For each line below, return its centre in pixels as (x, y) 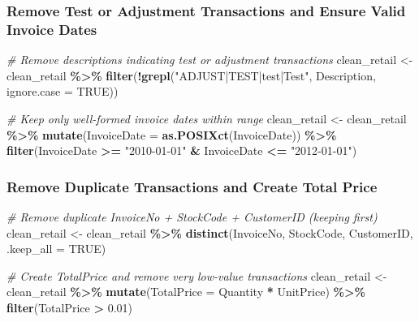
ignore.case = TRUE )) (63, 91)
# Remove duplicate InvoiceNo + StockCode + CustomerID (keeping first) (192, 216)
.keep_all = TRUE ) (56, 249)
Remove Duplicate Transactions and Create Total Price (192, 186)
